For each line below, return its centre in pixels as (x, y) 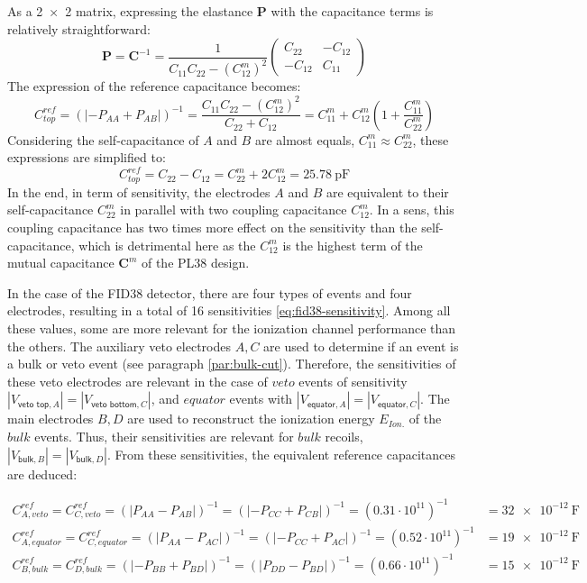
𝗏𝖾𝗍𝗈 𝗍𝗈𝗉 (34, 404)
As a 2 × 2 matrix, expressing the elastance (130, 11)
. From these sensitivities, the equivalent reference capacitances (282, 454)
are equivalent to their (387, 191)
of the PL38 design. (195, 263)
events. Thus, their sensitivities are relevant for (164, 436)
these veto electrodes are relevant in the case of (138, 381)
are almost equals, (305, 139)
